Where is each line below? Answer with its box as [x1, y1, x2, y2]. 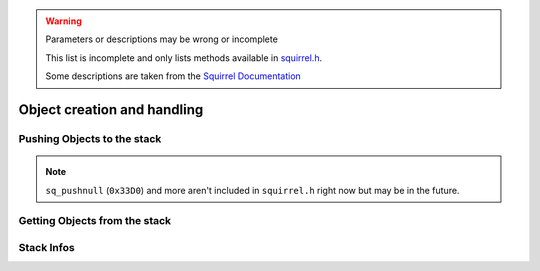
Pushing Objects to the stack [18, 131, 162, 145]
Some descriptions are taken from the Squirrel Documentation [45, 70, 302, 82]
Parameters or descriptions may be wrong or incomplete [45, 33, 279, 45]
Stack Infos [18, 240, 75, 254]
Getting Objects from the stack [18, 214, 172, 228]
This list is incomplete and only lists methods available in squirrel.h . [45, 51, 323, 64]
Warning [45, 15, 82, 27]
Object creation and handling [18, 101, 204, 118]
